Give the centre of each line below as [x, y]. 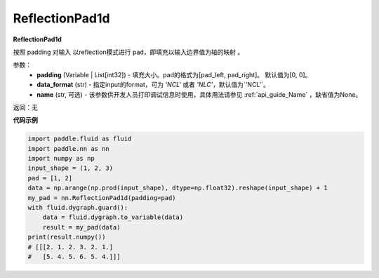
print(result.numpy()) [67, 237]
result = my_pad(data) [81, 227]
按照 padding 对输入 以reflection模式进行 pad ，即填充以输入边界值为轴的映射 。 [128, 52]
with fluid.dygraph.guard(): [78, 207]
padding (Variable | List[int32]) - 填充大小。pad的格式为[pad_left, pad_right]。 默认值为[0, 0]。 [174, 74]
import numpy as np [61, 159]
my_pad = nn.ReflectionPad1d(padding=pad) [102, 198]
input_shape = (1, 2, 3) [71, 168]
